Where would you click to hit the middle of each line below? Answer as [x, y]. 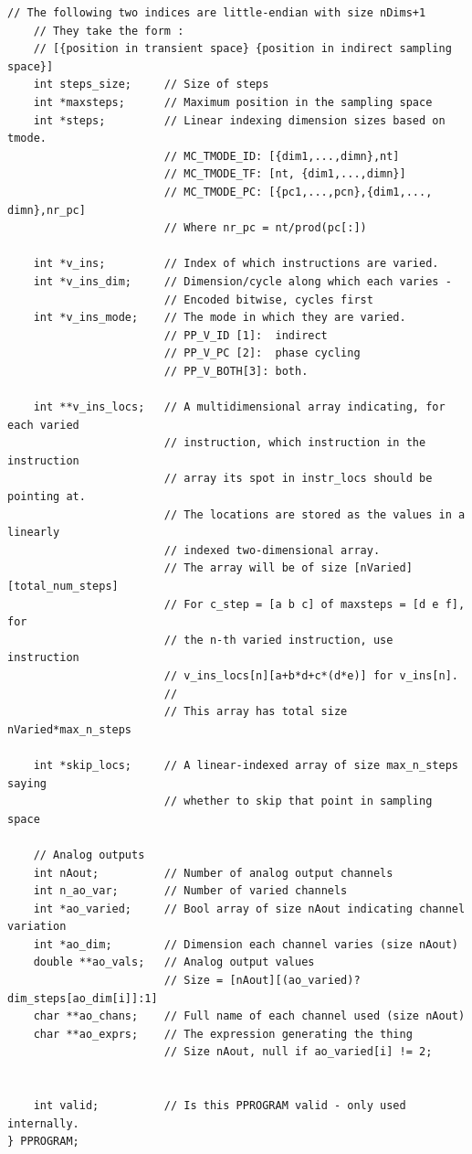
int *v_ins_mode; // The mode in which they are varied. [220, 318]
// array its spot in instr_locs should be [298, 479]
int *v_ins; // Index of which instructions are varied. [236, 264]
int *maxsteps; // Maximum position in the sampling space [233, 102]
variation [37, 927]
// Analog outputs [89, 855]
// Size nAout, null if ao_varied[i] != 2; [298, 1052]
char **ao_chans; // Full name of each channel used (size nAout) [249, 1016]
